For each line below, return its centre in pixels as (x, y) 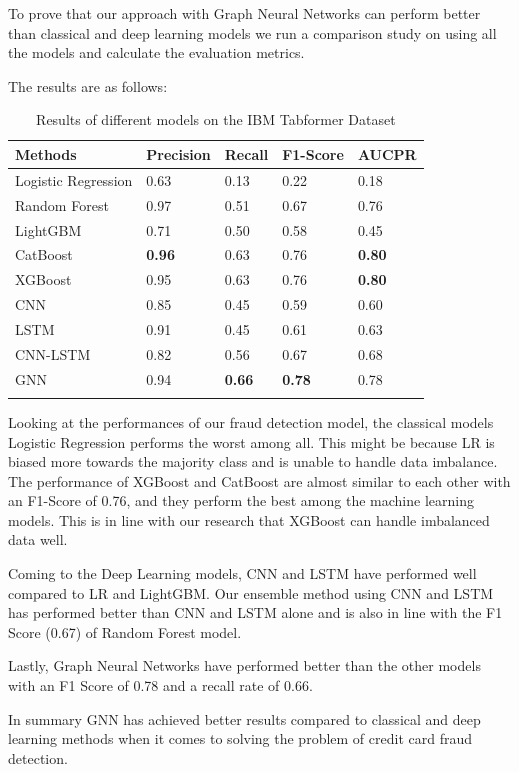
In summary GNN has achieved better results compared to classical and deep (244, 718)
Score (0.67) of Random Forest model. (125, 631)
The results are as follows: (88, 85)
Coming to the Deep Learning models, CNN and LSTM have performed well (242, 573)
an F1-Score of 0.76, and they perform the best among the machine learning (241, 500)
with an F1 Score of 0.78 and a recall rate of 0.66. (160, 685)
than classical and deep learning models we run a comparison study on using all (252, 32)
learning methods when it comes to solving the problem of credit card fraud (240, 738)
